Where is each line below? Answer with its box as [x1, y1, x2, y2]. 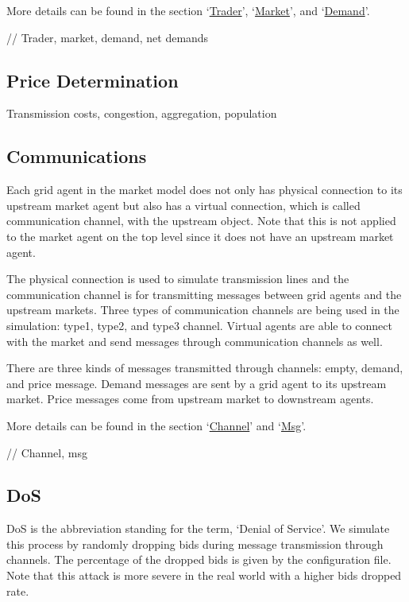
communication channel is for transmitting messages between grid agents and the [6, 285, 402, 302]
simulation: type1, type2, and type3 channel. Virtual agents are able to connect [6, 317, 392, 333]
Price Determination [6, 68, 179, 92]
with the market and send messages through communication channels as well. [6, 332, 383, 349]
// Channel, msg [6, 444, 87, 460]
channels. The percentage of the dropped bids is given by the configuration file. [6, 551, 392, 568]
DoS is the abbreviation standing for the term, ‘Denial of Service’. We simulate [6, 520, 390, 537]
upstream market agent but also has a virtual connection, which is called [6, 196, 361, 213]
